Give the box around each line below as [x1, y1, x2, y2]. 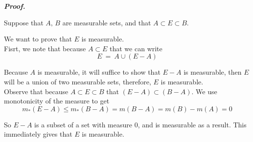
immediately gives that [4, 129, 72, 139]
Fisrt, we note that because [4, 43, 86, 53]
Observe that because [4, 86, 69, 96]
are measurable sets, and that [62, 17, 151, 27]
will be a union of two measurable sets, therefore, [4, 76, 151, 86]
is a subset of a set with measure [34, 119, 132, 129]
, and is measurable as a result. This [138, 119, 247, 129]
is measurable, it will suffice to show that [37, 67, 161, 77]
